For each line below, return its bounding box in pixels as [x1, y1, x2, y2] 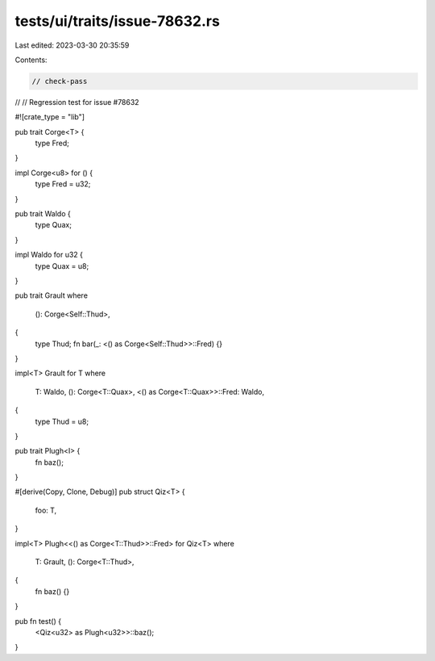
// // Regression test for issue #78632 [14, 97, 140, 107]
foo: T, [35, 505, 57, 515]
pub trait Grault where [14, 291, 89, 300]
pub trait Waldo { [14, 209, 72, 219]
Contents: [14, 55, 48, 65]
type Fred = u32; [35, 179, 91, 189]
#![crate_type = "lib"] [14, 112, 85, 122]
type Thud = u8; [35, 416, 89, 426]
